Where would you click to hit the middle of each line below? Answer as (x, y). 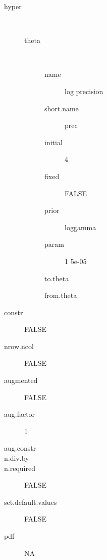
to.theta (57, 278)
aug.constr (20, 448)
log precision (84, 91)
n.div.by (17, 458)
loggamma (81, 227)
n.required (20, 468)
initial (54, 142)
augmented (21, 380)
